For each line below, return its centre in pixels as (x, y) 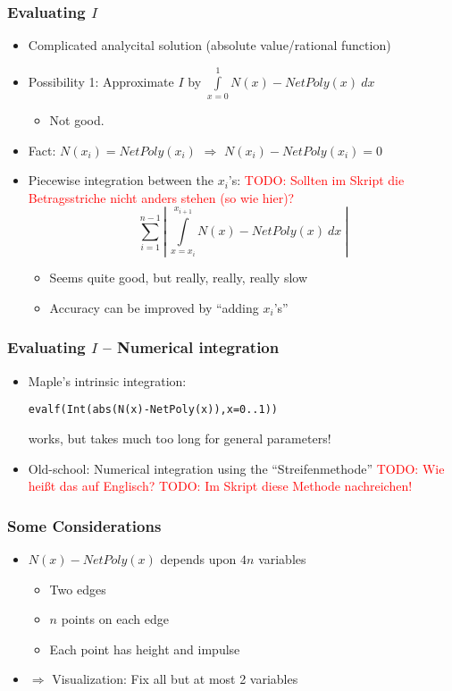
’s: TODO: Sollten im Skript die (316, 180)
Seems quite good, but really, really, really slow (179, 278)
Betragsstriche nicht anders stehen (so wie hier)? (161, 197)
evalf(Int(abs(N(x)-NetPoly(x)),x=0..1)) (153, 410)
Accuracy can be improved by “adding (154, 307)
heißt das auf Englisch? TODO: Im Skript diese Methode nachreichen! (220, 486)
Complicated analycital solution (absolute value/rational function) (209, 45)
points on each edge (115, 619)
